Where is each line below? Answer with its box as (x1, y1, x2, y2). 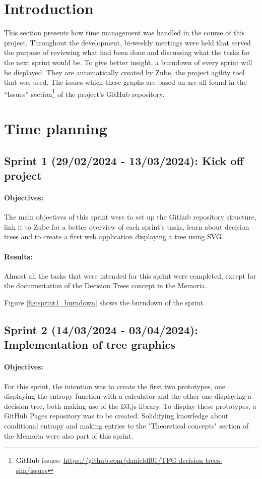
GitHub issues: (16, 455, 61, 465)
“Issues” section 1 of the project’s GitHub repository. (4, 87, 165, 99)
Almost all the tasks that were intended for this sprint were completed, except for (4, 270, 256, 281)
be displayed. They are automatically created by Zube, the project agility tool (4, 67, 245, 77)
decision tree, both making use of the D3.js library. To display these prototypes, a (4, 400, 256, 411)
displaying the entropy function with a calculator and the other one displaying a (4, 391, 252, 401)
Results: (4, 251, 33, 261)
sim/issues (16, 464, 48, 475)
